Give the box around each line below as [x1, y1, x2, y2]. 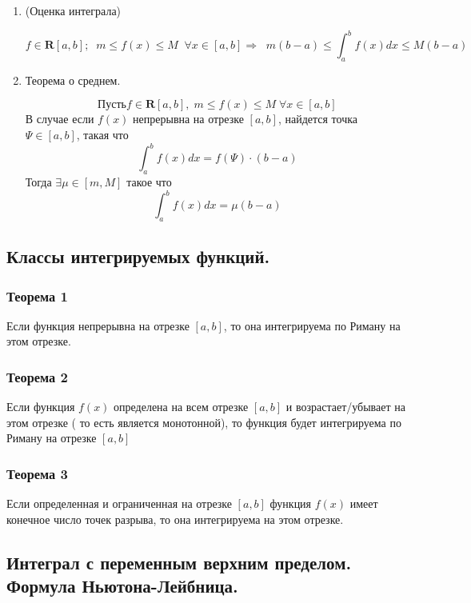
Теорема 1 [6, 286, 68, 305]
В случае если [25, 110, 94, 127]
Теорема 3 [6, 463, 68, 483]
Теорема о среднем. [25, 71, 121, 88]
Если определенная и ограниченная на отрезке [6, 495, 232, 512]
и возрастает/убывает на [285, 398, 405, 415]
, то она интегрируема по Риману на [223, 317, 401, 333]
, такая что [76, 126, 129, 143]
